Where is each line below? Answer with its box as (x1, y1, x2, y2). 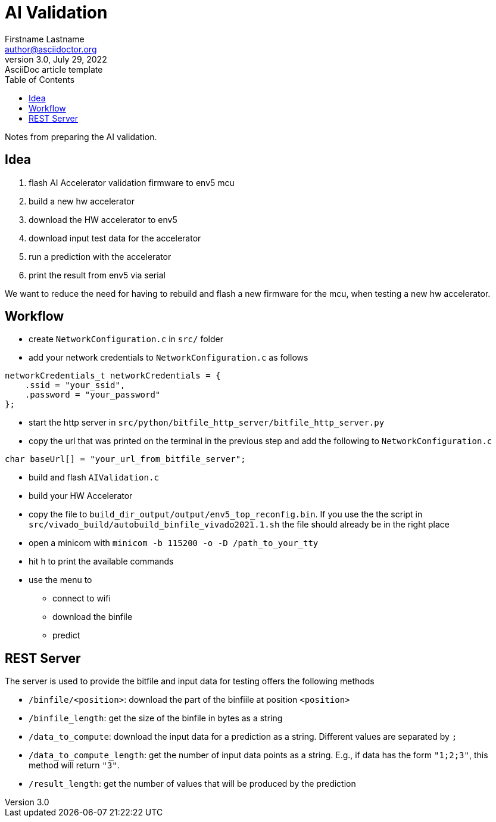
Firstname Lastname (5, 33, 85, 44)
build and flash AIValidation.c (29, 472, 159, 483)
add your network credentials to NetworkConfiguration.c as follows (29, 352, 308, 363)
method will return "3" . (29, 760, 120, 771)
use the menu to (29, 575, 92, 585)
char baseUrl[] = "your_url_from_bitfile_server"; (5, 454, 246, 464)
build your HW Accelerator (29, 491, 133, 501)
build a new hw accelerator (29, 196, 135, 206)
